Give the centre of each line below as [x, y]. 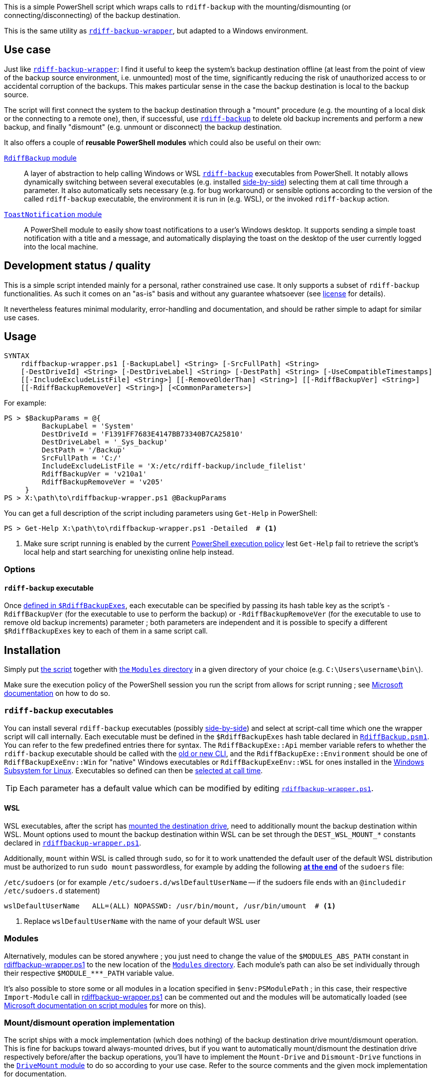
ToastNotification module [53, 214]
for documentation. [35, 1074]
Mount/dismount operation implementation [89, 1023]
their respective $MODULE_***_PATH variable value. [89, 973]
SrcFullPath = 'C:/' [82, 458]
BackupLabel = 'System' [88, 426]
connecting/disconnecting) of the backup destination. [92, 15]
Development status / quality [77, 266]
